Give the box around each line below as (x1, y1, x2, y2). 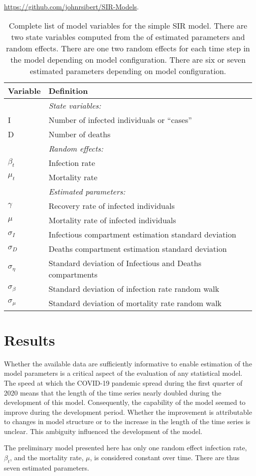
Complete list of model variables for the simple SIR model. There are (8, 19, 248, 31)
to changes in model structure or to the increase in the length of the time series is (4, 416, 251, 427)
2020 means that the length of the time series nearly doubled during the (4, 387, 222, 397)
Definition (48, 84, 88, 96)
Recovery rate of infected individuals (48, 199, 175, 211)
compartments (48, 268, 97, 280)
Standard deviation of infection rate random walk (48, 282, 220, 294)
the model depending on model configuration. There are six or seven (10, 53, 246, 65)
